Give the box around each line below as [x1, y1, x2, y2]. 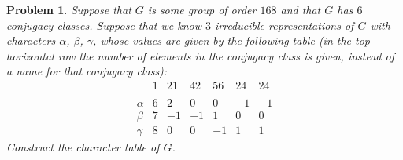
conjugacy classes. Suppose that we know [6, 16, 201, 33]
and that [280, 2, 321, 17]
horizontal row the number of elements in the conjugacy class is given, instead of [6, 47, 394, 64]
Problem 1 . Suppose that [6, 2, 131, 17]
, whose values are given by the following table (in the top [93, 32, 371, 49]
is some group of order [147, 2, 257, 17]
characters [6, 32, 56, 49]
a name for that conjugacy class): [6, 63, 168, 79]
